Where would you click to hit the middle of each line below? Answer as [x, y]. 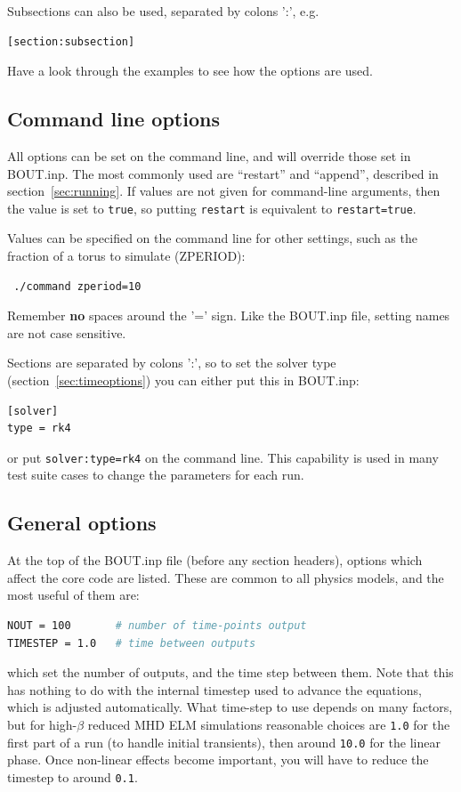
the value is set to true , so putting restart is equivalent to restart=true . [212, 208]
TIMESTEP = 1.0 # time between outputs [132, 643]
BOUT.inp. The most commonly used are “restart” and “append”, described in [223, 173]
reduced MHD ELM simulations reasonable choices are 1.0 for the [269, 724]
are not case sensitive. [67, 332]
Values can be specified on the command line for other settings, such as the [212, 238]
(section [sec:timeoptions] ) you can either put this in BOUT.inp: [183, 380]
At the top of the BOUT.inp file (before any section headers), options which [215, 560]
